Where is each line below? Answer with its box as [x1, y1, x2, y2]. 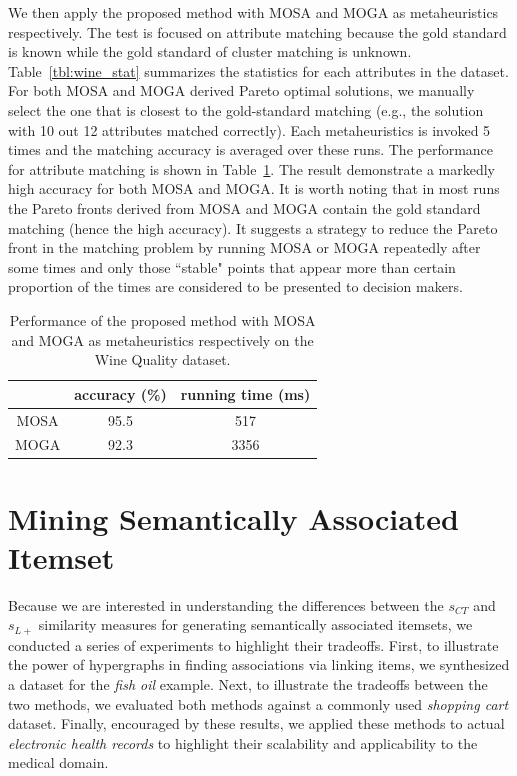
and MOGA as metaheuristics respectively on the [11, 329, 314, 350]
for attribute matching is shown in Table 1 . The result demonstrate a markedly [8, 158, 496, 179]
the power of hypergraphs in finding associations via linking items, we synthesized [8, 654, 510, 675]
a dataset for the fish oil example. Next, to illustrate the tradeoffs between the [8, 674, 488, 695]
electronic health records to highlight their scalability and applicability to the [8, 732, 478, 753]
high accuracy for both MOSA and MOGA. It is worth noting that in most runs [8, 178, 500, 199]
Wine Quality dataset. [94, 349, 231, 370]
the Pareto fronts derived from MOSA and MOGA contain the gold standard [8, 197, 481, 218]
